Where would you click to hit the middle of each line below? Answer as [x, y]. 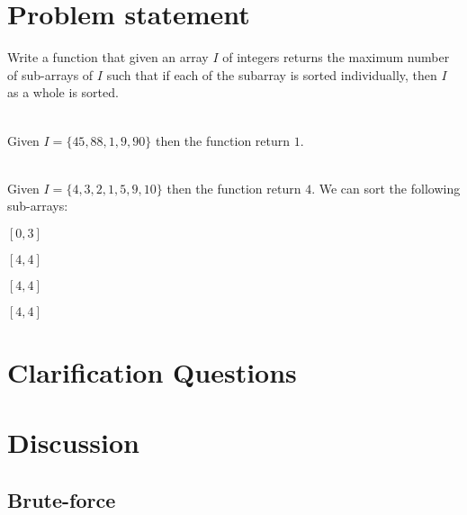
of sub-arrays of [50, 74]
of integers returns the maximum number [336, 57]
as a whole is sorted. [63, 92]
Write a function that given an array [108, 57]
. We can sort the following [386, 188]
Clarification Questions [152, 372]
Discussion [73, 443]
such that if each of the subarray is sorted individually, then [272, 74]
